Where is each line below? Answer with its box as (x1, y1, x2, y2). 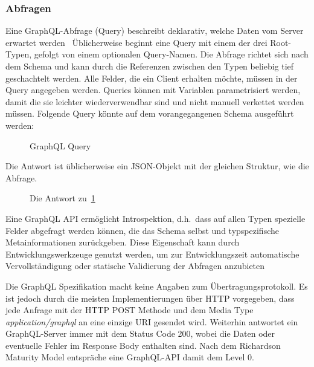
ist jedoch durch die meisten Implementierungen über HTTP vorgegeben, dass (5, 291, 295, 304)
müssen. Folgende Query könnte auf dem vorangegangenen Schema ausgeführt (5, 107, 294, 120)
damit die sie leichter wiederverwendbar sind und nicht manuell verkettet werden (5, 95, 304, 108)
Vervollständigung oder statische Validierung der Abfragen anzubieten (5, 259, 265, 272)
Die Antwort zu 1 (30, 192, 95, 204)
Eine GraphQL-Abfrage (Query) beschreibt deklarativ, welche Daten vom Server (5, 24, 304, 37)
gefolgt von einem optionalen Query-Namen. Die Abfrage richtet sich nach (34, 48, 309, 60)
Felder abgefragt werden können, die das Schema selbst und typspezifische (5, 224, 279, 236)
